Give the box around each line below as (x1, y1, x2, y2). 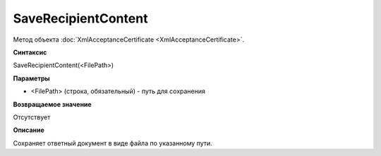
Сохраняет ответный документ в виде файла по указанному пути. (13, 138, 213, 148)
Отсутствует (13, 113, 51, 121)
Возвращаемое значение (13, 100, 92, 109)
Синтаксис (13, 48, 47, 56)
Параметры (13, 74, 50, 83)
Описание (13, 126, 45, 134)
